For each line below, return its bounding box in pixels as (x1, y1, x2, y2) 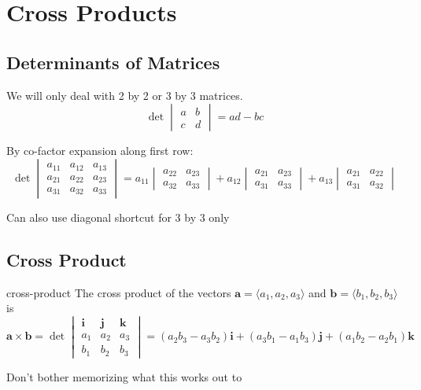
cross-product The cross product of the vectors (6, 284, 231, 300)
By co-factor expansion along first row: (6, 142, 194, 159)
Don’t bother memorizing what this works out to (6, 368, 242, 384)
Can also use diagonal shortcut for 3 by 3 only (6, 208, 230, 225)
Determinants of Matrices (6, 50, 220, 74)
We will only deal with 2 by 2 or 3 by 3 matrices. (6, 86, 243, 103)
